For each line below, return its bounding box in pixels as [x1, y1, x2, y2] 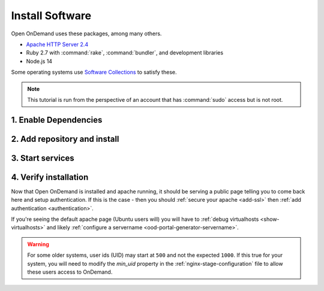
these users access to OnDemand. [27, 268, 113, 275]
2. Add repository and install [11, 134, 119, 144]
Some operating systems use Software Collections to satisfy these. [11, 69, 177, 76]
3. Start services [11, 153, 74, 163]
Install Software [11, 9, 92, 22]
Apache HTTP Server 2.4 [26, 41, 89, 48]
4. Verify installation [11, 172, 89, 182]
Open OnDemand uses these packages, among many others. [11, 30, 162, 37]
